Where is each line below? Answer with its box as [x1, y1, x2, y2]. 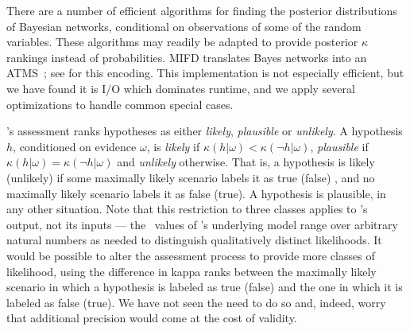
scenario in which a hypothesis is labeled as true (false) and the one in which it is [6, 278, 403, 295]
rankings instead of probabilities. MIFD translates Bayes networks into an [6, 49, 367, 65]
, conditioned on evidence [13, 138, 137, 154]
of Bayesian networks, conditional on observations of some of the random [6, 18, 362, 34]
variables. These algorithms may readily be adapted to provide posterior [6, 33, 358, 50]
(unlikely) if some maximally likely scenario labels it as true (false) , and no [6, 169, 375, 185]
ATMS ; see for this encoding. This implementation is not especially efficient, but [6, 64, 404, 81]
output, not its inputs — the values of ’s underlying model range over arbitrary [6, 216, 398, 232]
